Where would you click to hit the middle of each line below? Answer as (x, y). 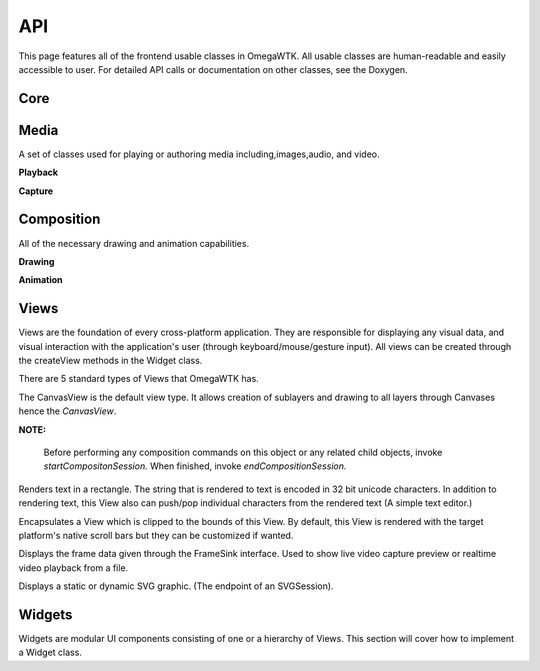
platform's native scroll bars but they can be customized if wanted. (156, 535)
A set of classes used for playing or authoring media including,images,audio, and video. (199, 154)
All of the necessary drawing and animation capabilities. (134, 243)
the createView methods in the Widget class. (110, 361)
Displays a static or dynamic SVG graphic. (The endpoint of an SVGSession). (176, 586)
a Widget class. (50, 652)
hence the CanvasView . (67, 411)
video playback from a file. (73, 567)
